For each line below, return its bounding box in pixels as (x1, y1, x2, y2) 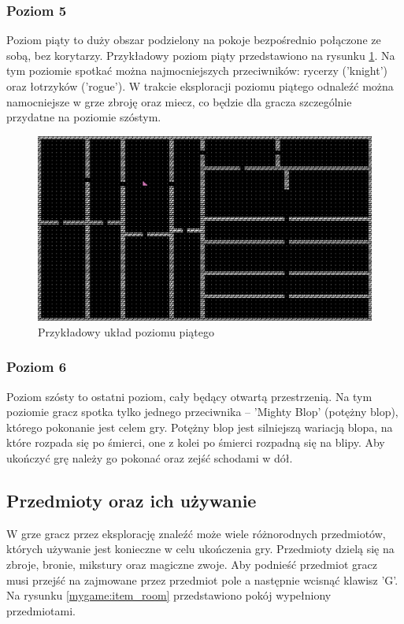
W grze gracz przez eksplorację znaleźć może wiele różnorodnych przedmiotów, (6, 525, 386, 541)
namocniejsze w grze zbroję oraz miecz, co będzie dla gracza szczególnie (6, 93, 352, 110)
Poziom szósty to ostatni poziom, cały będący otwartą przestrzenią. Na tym (6, 388, 372, 404)
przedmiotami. (6, 602, 76, 618)
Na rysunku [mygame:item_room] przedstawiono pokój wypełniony (6, 587, 332, 604)
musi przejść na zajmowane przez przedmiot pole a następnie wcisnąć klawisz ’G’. (6, 571, 398, 588)
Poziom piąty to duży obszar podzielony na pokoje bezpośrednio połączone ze (6, 32, 381, 48)
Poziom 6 (6, 357, 67, 377)
